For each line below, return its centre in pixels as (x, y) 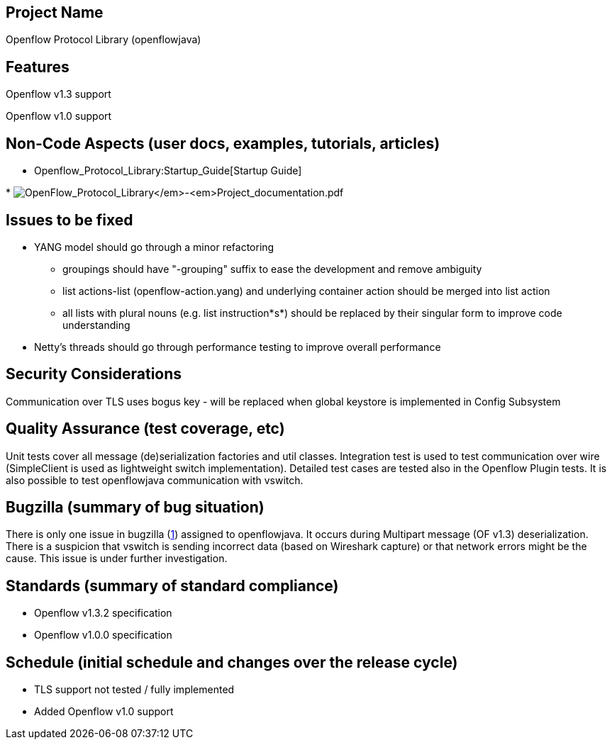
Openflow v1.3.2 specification (103, 613)
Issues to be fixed (69, 220)
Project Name (55, 12)
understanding (96, 325)
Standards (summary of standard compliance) (172, 586)
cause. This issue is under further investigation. (117, 559)
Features (38, 67)
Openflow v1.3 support (59, 94)
